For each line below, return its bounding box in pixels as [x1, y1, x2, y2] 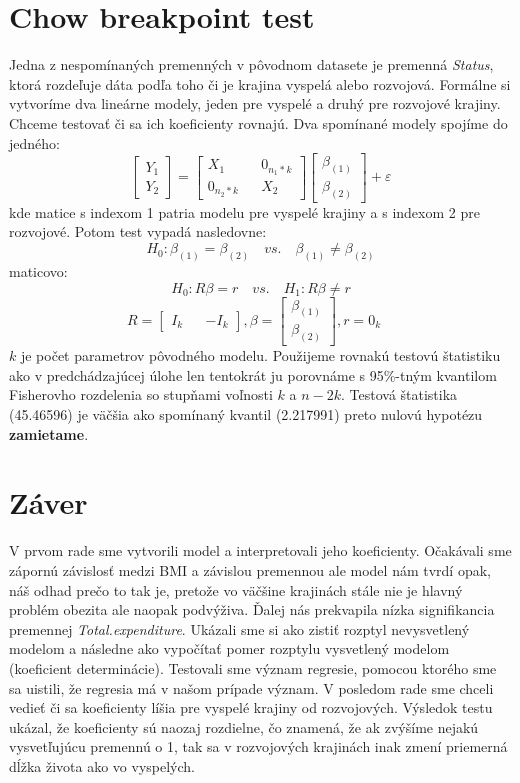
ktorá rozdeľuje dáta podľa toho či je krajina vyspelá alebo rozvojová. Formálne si [9, 73, 511, 94]
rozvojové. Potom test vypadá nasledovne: [9, 221, 267, 242]
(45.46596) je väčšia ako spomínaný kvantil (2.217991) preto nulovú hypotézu [9, 404, 483, 425]
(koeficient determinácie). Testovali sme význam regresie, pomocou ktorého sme [9, 657, 497, 678]
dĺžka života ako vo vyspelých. [9, 755, 195, 776]
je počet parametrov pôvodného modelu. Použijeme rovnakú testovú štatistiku [20, 345, 501, 366]
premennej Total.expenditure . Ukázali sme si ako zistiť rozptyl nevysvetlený [9, 618, 470, 639]
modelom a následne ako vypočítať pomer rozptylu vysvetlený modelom [9, 638, 450, 659]
